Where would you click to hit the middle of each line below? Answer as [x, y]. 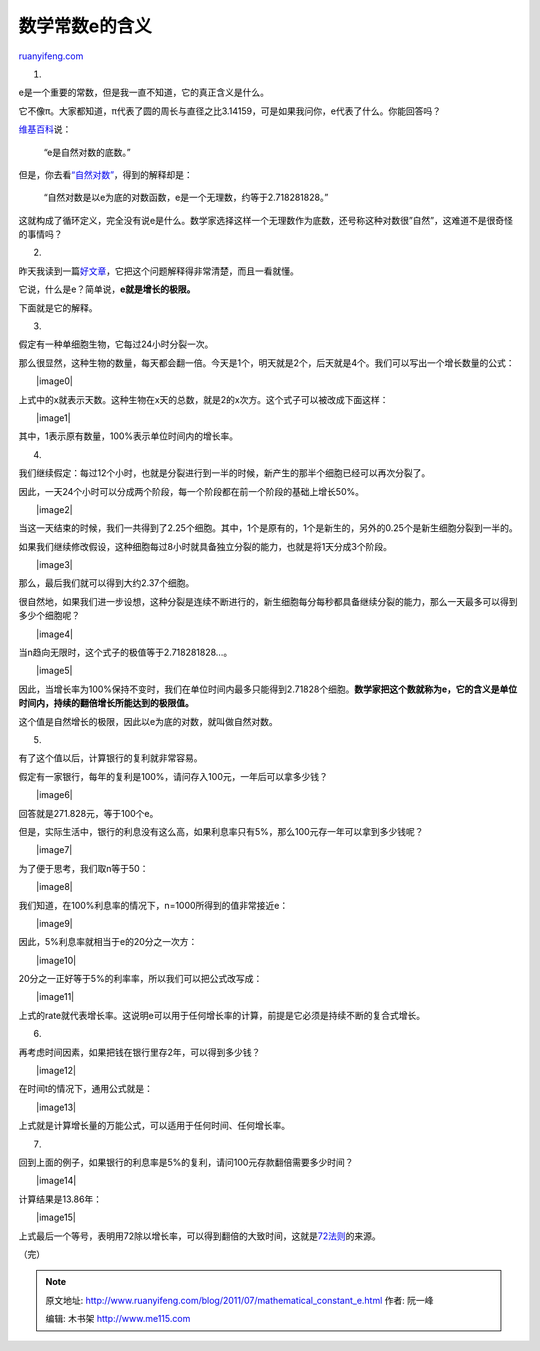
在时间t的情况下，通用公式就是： [86, 1089]
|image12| [56, 1071]
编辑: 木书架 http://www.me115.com [118, 1319]
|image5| [54, 671]
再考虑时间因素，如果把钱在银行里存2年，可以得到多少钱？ [139, 1052]
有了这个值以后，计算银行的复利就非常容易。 [110, 758]
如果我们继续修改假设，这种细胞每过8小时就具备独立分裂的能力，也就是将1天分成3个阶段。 [205, 546]
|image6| [54, 795]
